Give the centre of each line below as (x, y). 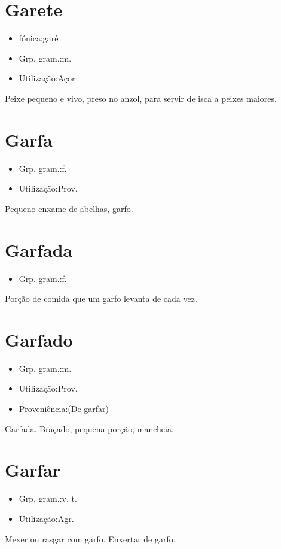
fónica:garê (39, 38)
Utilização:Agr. (46, 518)
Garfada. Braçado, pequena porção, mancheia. (89, 428)
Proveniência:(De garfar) (64, 409)
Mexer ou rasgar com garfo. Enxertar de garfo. (90, 539)
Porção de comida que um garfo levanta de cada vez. (101, 298)
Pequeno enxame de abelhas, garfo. (69, 208)
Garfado (39, 339)
